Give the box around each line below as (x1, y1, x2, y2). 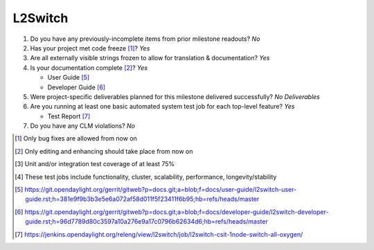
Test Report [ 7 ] (47, 111, 91, 120)
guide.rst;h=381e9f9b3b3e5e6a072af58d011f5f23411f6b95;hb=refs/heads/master (25, 195, 260, 204)
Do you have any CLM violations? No (30, 122, 135, 130)
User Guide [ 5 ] (47, 73, 90, 82)
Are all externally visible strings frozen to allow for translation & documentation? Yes (30, 54, 270, 62)
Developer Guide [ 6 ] (47, 83, 106, 91)
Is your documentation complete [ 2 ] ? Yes (30, 63, 148, 72)
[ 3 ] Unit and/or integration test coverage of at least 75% (15, 160, 175, 168)
